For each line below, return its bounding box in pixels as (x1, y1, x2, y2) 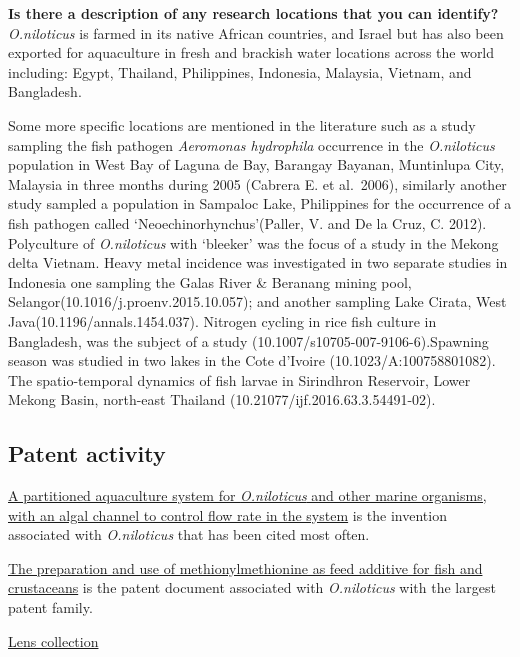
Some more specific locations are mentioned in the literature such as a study (8, 114, 476, 135)
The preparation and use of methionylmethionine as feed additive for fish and (8, 557, 483, 578)
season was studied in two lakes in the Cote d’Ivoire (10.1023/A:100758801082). (8, 350, 496, 371)
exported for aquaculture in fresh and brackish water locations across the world (8, 42, 495, 63)
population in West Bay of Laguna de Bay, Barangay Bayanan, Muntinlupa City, (8, 154, 505, 175)
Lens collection (8, 630, 99, 651)
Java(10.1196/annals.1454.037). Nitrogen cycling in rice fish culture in (8, 310, 437, 331)
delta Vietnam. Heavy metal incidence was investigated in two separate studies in (8, 252, 508, 273)
